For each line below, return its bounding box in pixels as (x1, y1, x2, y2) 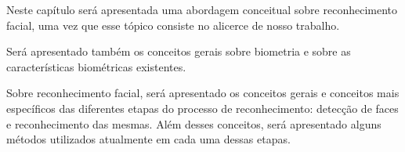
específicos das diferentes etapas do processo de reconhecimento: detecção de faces (6, 100, 399, 116)
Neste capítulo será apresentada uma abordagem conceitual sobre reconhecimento (6, 2, 398, 17)
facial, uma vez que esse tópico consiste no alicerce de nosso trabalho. (6, 16, 340, 33)
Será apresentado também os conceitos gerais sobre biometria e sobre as (6, 43, 351, 60)
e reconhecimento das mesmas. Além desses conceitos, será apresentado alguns (6, 115, 381, 132)
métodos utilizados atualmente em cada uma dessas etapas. (6, 131, 291, 147)
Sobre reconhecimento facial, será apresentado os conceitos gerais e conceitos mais (6, 85, 400, 101)
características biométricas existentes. (6, 58, 186, 74)
